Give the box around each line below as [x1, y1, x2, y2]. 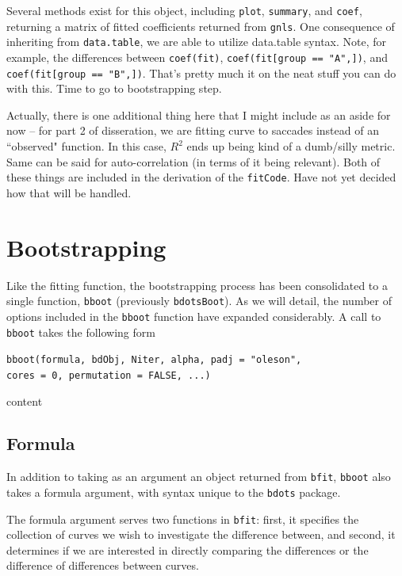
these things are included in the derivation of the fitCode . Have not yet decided [6, 169, 396, 185]
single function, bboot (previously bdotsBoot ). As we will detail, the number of [6, 292, 392, 309]
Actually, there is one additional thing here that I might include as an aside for [6, 106, 391, 123]
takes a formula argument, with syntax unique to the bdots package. [6, 483, 341, 500]
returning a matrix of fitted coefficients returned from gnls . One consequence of [6, 17, 395, 34]
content [6, 392, 43, 409]
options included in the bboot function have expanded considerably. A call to [6, 307, 381, 324]
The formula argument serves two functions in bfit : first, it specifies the [6, 510, 359, 527]
